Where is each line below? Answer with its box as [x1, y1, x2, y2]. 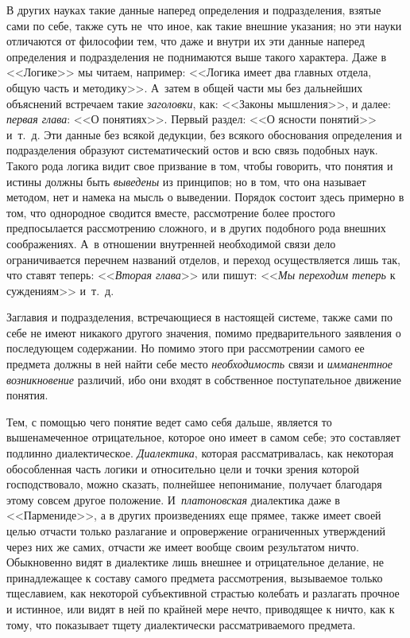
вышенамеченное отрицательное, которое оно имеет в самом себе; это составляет [6, 429, 400, 445]
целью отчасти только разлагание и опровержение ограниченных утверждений [6, 523, 386, 539]
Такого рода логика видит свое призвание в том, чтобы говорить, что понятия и [6, 157, 393, 173]
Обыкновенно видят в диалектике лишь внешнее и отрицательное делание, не [6, 554, 385, 570]
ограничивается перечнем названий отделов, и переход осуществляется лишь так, [6, 251, 400, 267]
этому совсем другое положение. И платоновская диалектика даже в [6, 491, 340, 508]
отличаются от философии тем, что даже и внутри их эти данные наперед [6, 33, 365, 49]
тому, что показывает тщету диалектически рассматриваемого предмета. [6, 616, 356, 632]
